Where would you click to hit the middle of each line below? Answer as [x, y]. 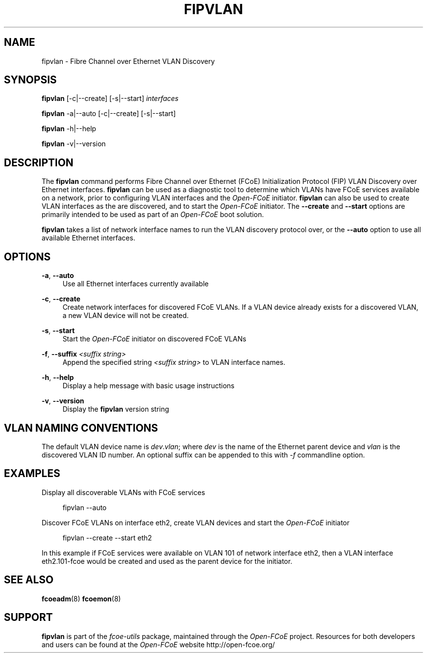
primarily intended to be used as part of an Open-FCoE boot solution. [153, 215]
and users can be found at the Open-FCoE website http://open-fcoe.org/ [158, 644]
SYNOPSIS [30, 80]
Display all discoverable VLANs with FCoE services [123, 492]
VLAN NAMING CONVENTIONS [81, 428]
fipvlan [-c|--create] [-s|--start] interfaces [110, 99]
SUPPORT [29, 617]
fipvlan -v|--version [74, 144]
